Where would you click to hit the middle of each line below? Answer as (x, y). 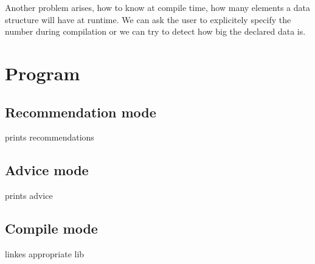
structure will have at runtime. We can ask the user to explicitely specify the (148, 19)
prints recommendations (50, 137)
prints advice (29, 196)
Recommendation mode (81, 112)
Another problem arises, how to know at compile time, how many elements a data (157, 7)
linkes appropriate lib (45, 253)
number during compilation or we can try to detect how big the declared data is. (155, 31)
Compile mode (51, 228)
